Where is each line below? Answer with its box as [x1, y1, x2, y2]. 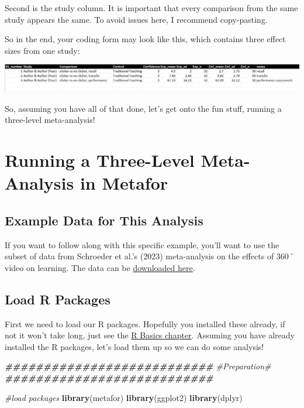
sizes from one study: [5, 44, 80, 56]
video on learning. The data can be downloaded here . [5, 261, 195, 273]
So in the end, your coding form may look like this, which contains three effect [5, 33, 286, 45]
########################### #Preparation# [5, 360, 271, 372]
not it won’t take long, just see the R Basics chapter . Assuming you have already [5, 329, 295, 341]
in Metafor [80, 171, 168, 195]
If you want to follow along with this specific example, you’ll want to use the [5, 238, 279, 251]
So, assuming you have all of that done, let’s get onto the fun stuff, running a [5, 102, 282, 114]
